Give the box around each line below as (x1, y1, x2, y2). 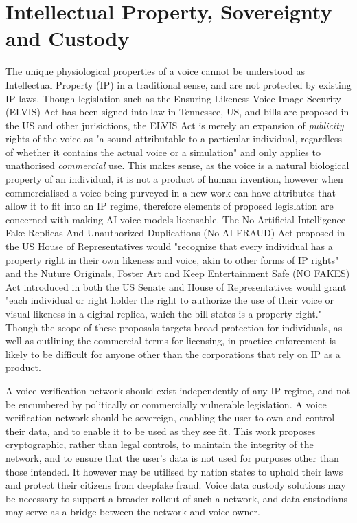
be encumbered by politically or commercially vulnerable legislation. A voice (5, 397, 327, 411)
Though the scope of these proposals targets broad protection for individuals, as (5, 320, 343, 334)
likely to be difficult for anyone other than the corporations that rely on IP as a (5, 346, 341, 361)
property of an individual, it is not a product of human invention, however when (5, 172, 343, 186)
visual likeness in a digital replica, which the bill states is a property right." (5, 307, 322, 320)
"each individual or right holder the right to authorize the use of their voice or (5, 293, 334, 307)
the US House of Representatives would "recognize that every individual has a (5, 239, 333, 254)
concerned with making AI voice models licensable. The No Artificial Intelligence (5, 212, 345, 226)
